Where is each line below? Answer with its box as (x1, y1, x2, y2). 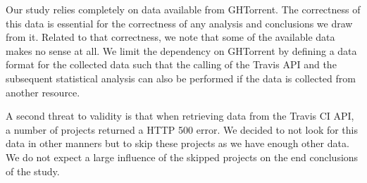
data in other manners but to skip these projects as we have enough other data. (6, 136, 349, 151)
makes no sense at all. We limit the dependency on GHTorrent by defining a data (6, 43, 357, 58)
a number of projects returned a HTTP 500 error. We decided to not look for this (6, 122, 359, 137)
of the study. (6, 163, 60, 178)
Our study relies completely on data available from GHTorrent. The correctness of (6, 2, 361, 16)
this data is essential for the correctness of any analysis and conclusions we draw (6, 15, 353, 30)
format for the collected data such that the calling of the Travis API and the (6, 57, 337, 72)
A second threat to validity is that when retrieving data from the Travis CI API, (6, 108, 354, 123)
